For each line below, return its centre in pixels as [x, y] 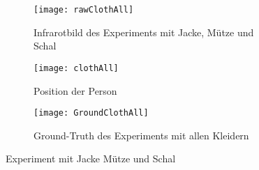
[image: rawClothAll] [84, 10]
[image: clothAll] [76, 68]
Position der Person [75, 90]
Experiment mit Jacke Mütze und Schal [91, 159]
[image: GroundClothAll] [91, 113]
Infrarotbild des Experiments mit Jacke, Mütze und [144, 32]
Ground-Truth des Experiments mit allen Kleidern [141, 135]
